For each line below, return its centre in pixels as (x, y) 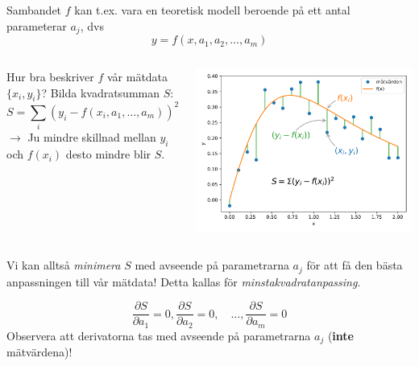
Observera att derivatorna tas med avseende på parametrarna (159, 335)
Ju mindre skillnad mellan (92, 137)
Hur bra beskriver (50, 77)
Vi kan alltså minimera (64, 265)
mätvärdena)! (39, 352)
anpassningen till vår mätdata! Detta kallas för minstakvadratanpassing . (184, 281)
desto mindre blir (108, 154)
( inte (340, 335)
